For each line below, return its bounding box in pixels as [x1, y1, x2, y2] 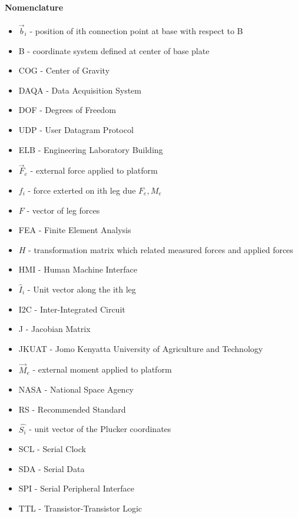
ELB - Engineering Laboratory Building [18, 143, 163, 155]
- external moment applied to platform [32, 363, 172, 376]
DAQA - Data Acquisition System [18, 84, 141, 96]
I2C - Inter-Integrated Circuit [18, 303, 125, 315]
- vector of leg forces [27, 204, 100, 216]
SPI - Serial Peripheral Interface [18, 482, 134, 494]
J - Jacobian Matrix [18, 323, 91, 335]
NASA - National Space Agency [18, 383, 134, 396]
